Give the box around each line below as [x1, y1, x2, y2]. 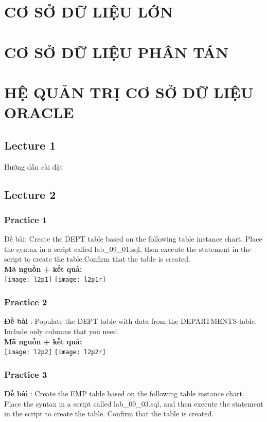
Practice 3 [4, 368, 47, 380]
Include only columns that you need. [4, 325, 119, 336]
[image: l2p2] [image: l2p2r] [4, 348, 106, 356]
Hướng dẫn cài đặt [4, 161, 63, 172]
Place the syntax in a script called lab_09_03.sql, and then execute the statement [4, 398, 263, 409]
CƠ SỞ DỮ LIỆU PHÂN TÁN [4, 41, 229, 62]
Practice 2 [4, 296, 47, 308]
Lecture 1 [4, 137, 56, 153]
